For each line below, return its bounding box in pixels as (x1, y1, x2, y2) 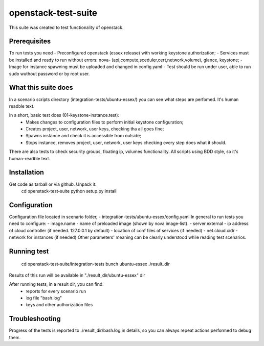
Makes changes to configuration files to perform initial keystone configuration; (25, 119, 183, 125)
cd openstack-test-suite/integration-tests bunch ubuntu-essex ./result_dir (21, 261, 170, 267)
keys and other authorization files (25, 302, 93, 308)
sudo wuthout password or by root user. (9, 71, 90, 76)
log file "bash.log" (25, 295, 62, 301)
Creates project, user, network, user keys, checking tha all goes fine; (25, 126, 164, 132)
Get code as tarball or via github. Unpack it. (9, 181, 97, 187)
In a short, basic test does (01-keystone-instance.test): (9, 112, 120, 118)
